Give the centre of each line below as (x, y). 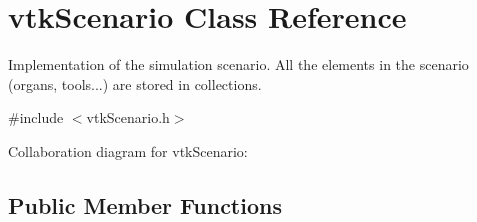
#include (36, 117)
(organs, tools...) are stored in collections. (135, 83)
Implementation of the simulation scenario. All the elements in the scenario (238, 64)
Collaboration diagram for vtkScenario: (128, 150)
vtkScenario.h (128, 117)
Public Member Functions (145, 204)
